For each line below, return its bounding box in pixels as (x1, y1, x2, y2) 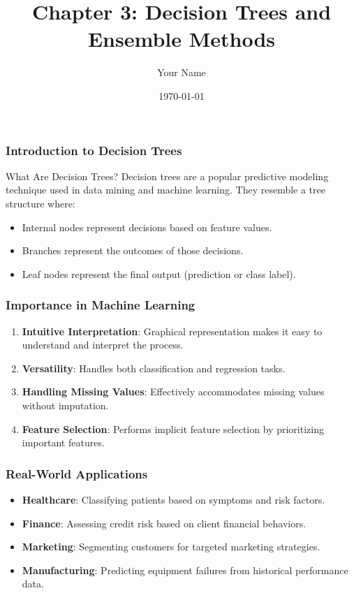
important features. (22, 435, 105, 450)
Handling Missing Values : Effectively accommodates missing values (22, 384, 325, 399)
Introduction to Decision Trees (6, 141, 182, 159)
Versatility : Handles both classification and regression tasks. (22, 360, 286, 375)
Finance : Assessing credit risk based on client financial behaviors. (22, 515, 307, 530)
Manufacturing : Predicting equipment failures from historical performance (22, 562, 348, 577)
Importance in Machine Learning (6, 296, 196, 314)
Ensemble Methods (87, 24, 276, 53)
